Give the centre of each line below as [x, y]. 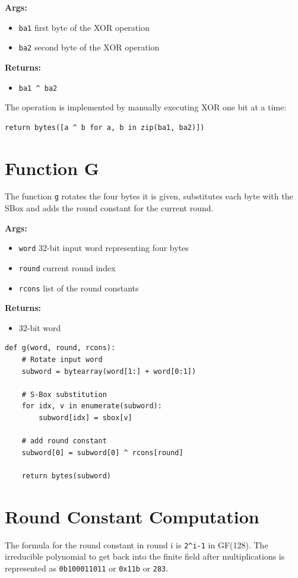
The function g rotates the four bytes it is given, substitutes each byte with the [149, 196]
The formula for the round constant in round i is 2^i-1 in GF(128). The [137, 544]
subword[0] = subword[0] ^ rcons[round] [102, 452]
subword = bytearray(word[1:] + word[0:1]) [109, 371]
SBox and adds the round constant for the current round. [109, 208]
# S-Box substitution [64, 394]
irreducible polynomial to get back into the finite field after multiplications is [145, 556]
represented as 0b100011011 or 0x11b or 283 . [87, 568]
